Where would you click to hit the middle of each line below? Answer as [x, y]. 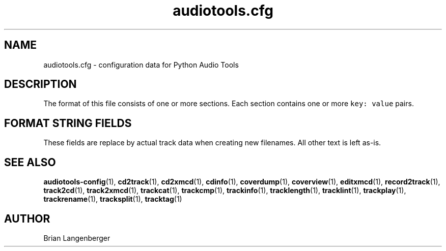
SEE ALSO [30, 162]
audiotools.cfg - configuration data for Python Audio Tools [141, 65]
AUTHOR [27, 218]
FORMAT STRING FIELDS [68, 123]
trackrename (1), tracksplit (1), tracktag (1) [113, 199]
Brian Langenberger [77, 238]
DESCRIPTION [40, 84]
